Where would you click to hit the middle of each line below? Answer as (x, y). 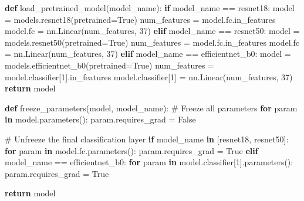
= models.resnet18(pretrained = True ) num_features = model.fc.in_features (140, 19)
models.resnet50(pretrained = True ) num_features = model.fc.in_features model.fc (152, 42)
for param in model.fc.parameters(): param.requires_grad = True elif (131, 150)
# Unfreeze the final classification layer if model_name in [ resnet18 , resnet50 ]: (147, 139)
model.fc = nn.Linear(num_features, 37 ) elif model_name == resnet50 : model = (152, 31)
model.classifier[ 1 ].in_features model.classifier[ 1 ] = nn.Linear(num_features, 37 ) (149, 76)
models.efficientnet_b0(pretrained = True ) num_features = (109, 65)
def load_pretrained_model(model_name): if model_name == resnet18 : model (150, 8)
